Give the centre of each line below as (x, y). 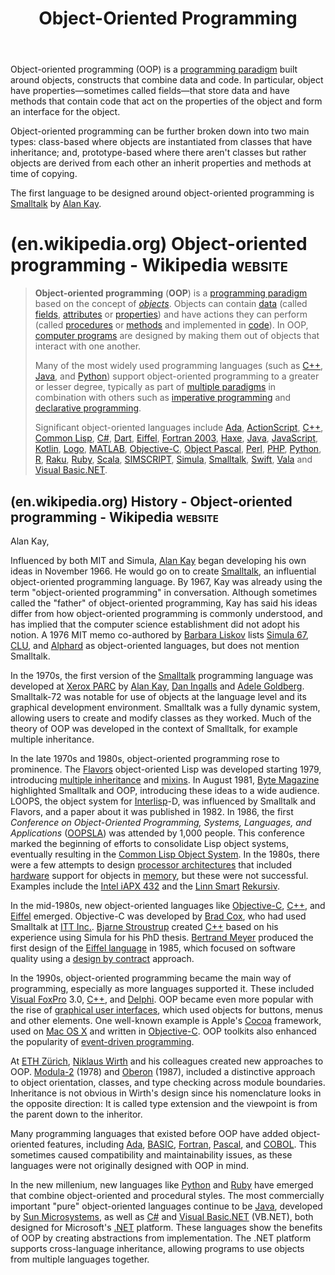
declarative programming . (88, 408)
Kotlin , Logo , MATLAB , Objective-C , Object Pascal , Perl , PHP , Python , (178, 449)
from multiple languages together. (80, 1259)
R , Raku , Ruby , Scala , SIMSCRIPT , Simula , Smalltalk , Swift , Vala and (173, 459)
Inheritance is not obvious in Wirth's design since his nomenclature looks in (166, 1093)
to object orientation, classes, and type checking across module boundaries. (168, 1082)
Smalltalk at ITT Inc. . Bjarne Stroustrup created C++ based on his (144, 926)
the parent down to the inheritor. (76, 1114)
